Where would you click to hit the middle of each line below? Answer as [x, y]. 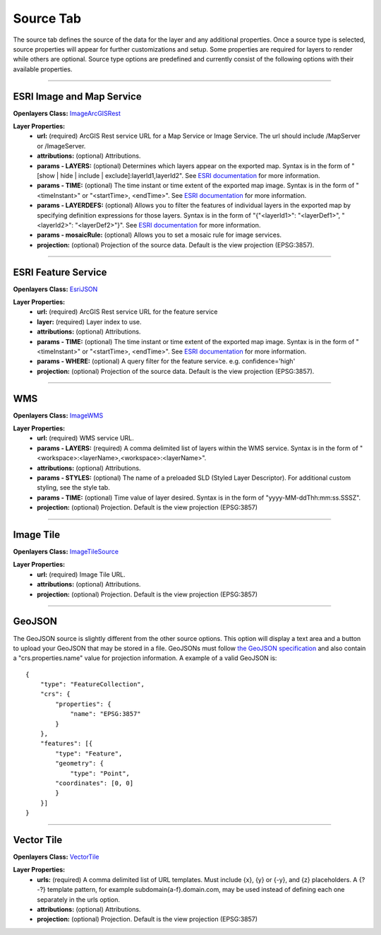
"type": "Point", [100, 773]
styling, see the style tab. [74, 488]
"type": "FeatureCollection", [92, 684]
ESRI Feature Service [60, 272]
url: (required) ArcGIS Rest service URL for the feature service [127, 312]
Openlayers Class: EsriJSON [55, 289]
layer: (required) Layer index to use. [89, 322]
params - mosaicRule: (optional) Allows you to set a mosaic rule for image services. [159, 235]
